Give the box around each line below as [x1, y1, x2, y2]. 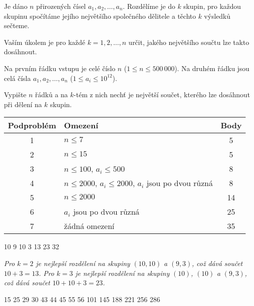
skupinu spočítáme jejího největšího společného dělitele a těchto [4, 10, 196, 21]
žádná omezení [64, 220, 115, 232]
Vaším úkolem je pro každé [4, 37, 85, 47]
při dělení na [4, 99, 42, 109]
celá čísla [4, 73, 31, 83]
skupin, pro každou [183, 1, 241, 11]
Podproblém [8, 119, 57, 131]
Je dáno [4, 1, 28, 11]
